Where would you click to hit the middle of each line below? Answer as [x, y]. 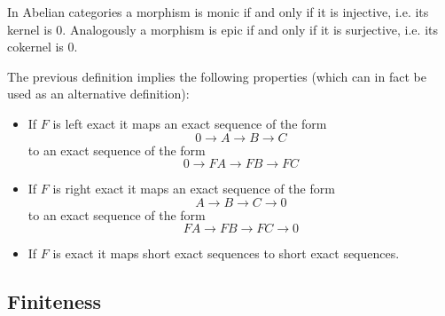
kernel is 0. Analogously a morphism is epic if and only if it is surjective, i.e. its [222, 29]
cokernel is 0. [43, 47]
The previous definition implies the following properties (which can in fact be [217, 76]
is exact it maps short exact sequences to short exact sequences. [226, 253]
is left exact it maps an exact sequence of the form [190, 123]
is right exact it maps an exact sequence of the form [194, 189]
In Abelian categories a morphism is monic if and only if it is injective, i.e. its [218, 12]
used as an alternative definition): [98, 94]
